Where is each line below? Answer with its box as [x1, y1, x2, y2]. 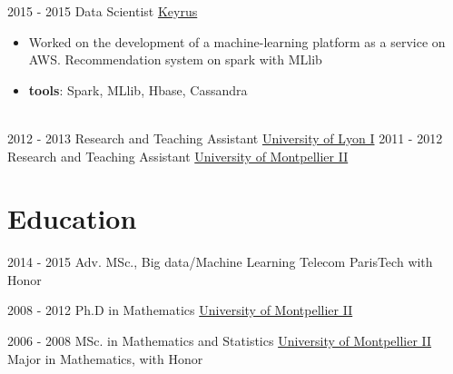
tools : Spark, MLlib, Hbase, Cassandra [28, 80, 248, 99]
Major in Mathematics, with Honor [7, 349, 203, 368]
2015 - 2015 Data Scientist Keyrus [7, 2, 198, 20]
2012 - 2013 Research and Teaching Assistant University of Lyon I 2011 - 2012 [7, 128, 443, 147]
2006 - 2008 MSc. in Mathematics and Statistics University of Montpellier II [7, 331, 432, 350]
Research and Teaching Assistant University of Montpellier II [7, 146, 349, 165]
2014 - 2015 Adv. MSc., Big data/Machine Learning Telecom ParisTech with [7, 252, 433, 271]
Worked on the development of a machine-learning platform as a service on [28, 32, 446, 51]
